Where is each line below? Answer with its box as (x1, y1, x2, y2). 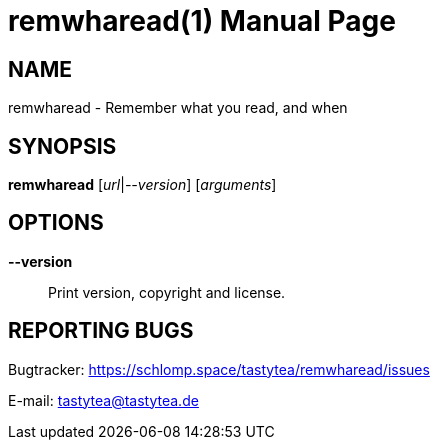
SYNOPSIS (8, 133, 117, 159)
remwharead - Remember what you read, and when (8, 99, 348, 117)
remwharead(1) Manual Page (8, 4, 396, 38)
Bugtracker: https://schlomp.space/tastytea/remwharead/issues (8, 360, 430, 378)
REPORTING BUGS (8, 318, 194, 344)
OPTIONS (8, 210, 104, 236)
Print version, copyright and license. (48, 283, 286, 301)
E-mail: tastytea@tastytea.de (8, 391, 199, 409)
